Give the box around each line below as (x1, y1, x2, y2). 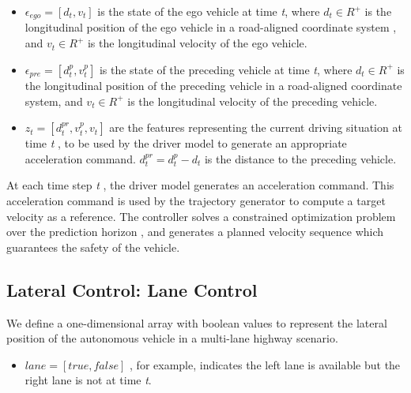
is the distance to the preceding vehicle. (204, 150, 397, 167)
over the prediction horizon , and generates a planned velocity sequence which (6, 223, 384, 240)
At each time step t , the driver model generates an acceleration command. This (6, 177, 394, 193)
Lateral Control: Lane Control (6, 277, 258, 301)
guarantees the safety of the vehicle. (6, 238, 180, 255)
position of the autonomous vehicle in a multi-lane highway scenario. (6, 330, 338, 346)
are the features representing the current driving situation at (109, 119, 402, 136)
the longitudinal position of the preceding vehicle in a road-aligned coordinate (25, 77, 402, 94)
